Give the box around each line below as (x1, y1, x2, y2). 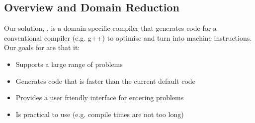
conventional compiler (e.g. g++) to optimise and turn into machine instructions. (4, 32, 252, 43)
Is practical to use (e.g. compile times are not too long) (15, 109, 184, 119)
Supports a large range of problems (15, 59, 123, 69)
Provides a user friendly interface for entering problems (15, 92, 184, 103)
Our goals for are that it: (4, 42, 80, 53)
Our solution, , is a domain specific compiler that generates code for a (4, 23, 217, 33)
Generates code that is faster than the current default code (15, 75, 195, 86)
